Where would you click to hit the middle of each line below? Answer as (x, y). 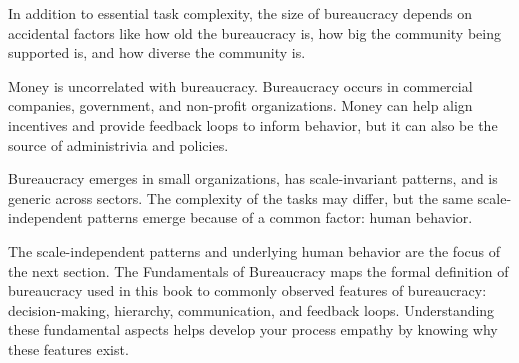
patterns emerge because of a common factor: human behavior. (280, 217)
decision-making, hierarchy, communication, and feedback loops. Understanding (251, 309)
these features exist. (68, 348)
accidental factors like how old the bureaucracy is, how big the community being (254, 32)
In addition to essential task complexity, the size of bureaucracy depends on (240, 13)
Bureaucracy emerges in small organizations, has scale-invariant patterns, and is (253, 178)
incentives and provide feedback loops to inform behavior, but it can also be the (253, 124)
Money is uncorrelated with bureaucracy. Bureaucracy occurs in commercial (240, 85)
